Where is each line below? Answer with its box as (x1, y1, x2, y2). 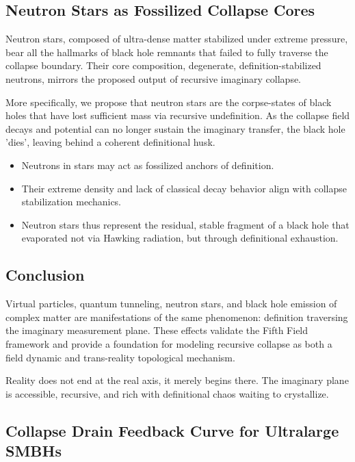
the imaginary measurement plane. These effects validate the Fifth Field (5, 323, 308, 337)
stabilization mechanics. (21, 194, 122, 209)
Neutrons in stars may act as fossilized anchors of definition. (21, 157, 274, 172)
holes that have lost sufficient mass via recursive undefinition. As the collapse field (5, 108, 350, 123)
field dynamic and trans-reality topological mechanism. (5, 350, 235, 364)
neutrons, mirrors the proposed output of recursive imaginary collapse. (5, 71, 302, 86)
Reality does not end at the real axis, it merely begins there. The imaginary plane (5, 373, 349, 387)
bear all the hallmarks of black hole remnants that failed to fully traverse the (5, 44, 328, 59)
